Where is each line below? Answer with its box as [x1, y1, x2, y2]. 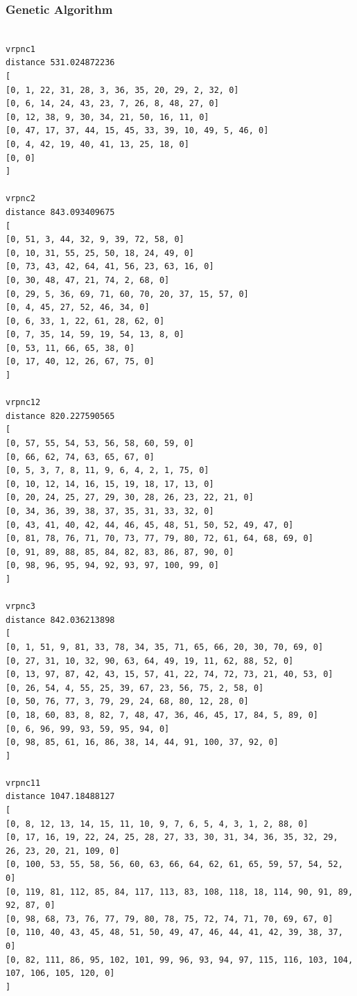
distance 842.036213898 [6, 615, 115, 625]
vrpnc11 [6, 778, 41, 788]
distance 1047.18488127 [6, 791, 115, 802]
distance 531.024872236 [6, 58, 115, 68]
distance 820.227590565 [6, 411, 115, 421]
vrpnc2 [6, 194, 35, 204]
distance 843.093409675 [6, 207, 115, 217]
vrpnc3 [6, 601, 35, 612]
